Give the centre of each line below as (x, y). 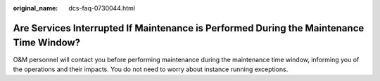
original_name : (36, 8)
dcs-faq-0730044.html (102, 8)
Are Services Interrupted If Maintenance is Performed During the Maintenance (189, 28)
